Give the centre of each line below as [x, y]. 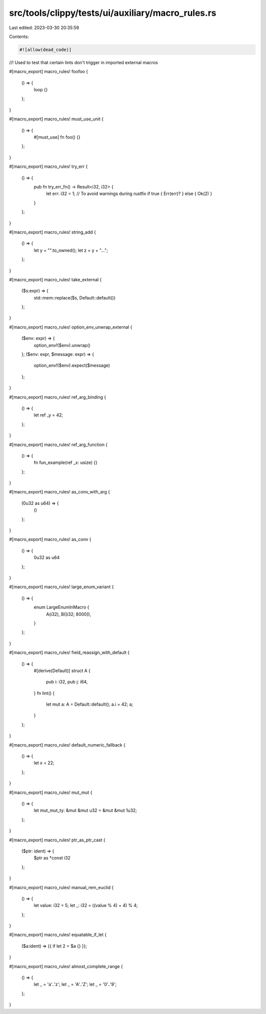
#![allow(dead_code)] [46, 50]
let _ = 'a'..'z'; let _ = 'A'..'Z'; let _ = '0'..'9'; [75, 984]
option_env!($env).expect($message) [72, 366]
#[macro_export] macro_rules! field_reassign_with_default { [69, 653]
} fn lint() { [44, 693]
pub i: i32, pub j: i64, [67, 682]
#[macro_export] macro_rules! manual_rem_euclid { [61, 887]
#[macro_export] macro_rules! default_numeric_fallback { [67, 745]
